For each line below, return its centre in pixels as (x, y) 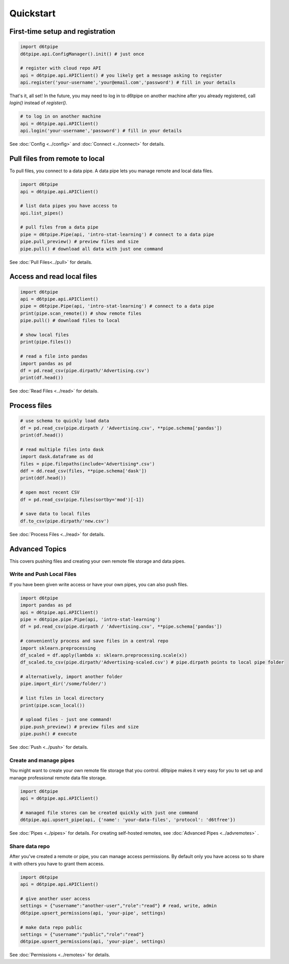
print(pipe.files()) (46, 342)
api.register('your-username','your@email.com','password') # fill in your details (128, 83)
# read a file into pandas (54, 356)
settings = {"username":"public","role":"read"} (82, 934)
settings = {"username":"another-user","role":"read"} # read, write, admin (118, 906)
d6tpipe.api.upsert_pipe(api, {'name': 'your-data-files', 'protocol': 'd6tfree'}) (128, 820)
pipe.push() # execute (49, 734)
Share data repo (30, 846)
